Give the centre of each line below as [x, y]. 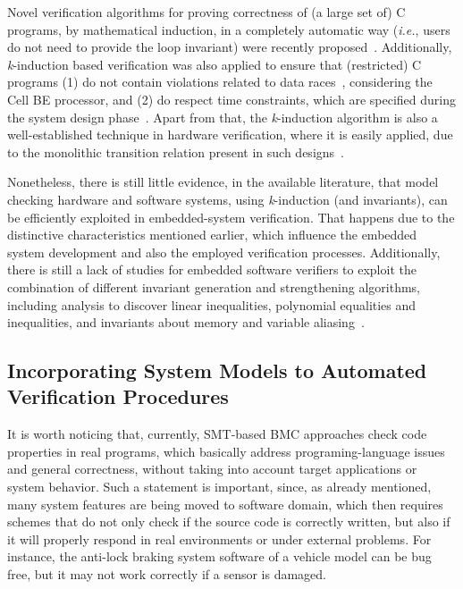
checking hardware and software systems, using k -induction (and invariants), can [227, 199]
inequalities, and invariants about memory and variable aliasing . [186, 322]
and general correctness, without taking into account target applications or [212, 469]
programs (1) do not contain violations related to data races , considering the [220, 82]
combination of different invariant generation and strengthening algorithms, [214, 286]
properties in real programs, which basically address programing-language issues [226, 451]
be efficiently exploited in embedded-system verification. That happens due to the [231, 217]
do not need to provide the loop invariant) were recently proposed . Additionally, [230, 47]
